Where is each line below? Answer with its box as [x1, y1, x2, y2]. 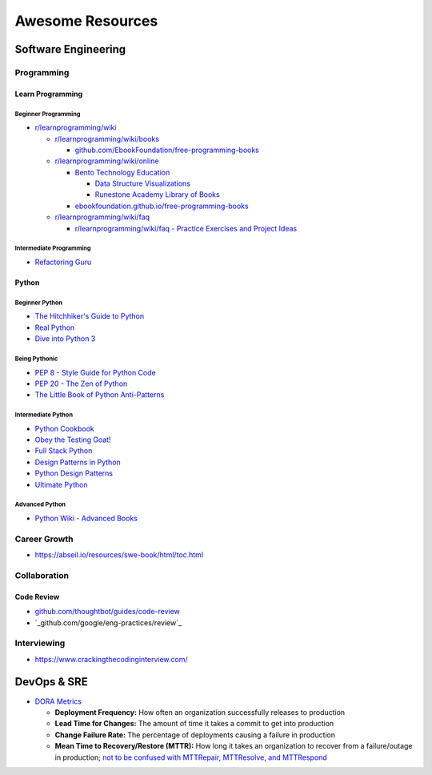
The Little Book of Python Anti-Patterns [34, 390, 165, 400]
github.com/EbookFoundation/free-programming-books [74, 145, 260, 155]
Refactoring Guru [34, 257, 92, 267]
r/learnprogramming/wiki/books [54, 134, 160, 143]
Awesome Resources [14, 12, 158, 30]
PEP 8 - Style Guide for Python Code [34, 367, 156, 377]
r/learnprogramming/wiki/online [54, 156, 159, 166]
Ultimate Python [34, 480, 88, 489]
